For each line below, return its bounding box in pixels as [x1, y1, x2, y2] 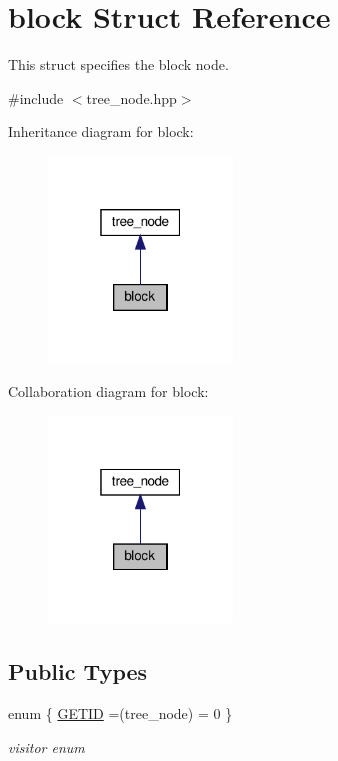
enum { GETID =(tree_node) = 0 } [8, 703, 233, 724]
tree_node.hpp [86, 87, 177, 108]
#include [8, 87, 64, 108]
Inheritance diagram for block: [8, 121, 194, 142]
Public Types [8, 656, 148, 687]
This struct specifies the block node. [8, 54, 229, 75]
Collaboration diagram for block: [8, 381, 209, 402]
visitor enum [8, 736, 85, 757]
